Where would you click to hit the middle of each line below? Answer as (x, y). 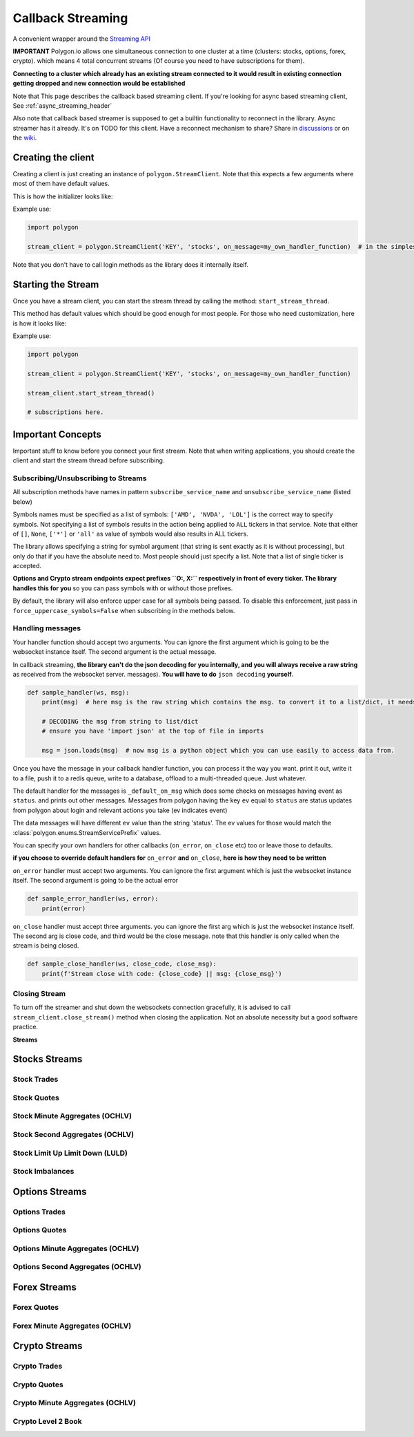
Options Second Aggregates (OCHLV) (77, 1267)
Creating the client (53, 157)
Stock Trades (36, 1080)
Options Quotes (40, 1230)
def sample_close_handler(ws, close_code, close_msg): (122, 964)
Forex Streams (45, 1287)
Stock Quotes (36, 1098)
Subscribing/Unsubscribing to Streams (80, 478)
